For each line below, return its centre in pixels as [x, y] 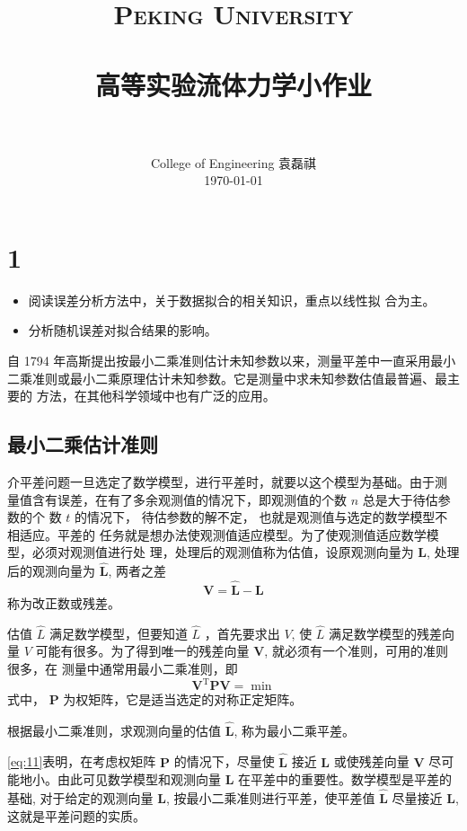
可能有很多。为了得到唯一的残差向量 [142, 651]
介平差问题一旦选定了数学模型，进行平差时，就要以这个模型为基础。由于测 [227, 481]
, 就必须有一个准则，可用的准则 [356, 651]
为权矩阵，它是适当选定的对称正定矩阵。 [183, 699]
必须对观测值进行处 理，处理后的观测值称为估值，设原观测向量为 [223, 552]
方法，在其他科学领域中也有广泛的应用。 [156, 396]
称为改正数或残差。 [64, 602]
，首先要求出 [242, 633]
